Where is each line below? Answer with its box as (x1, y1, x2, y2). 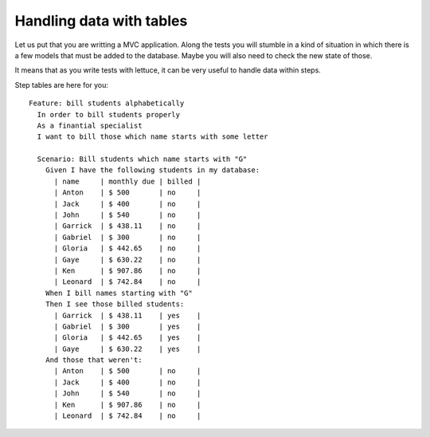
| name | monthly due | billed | (53, 176, 201, 186)
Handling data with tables (14, 12, 188, 30)
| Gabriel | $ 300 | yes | (53, 321, 201, 331)
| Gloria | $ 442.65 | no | (53, 244, 201, 253)
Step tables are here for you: (14, 80, 109, 89)
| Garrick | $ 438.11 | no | (53, 222, 201, 230)
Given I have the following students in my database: (45, 166, 260, 175)
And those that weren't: (45, 356, 143, 364)
